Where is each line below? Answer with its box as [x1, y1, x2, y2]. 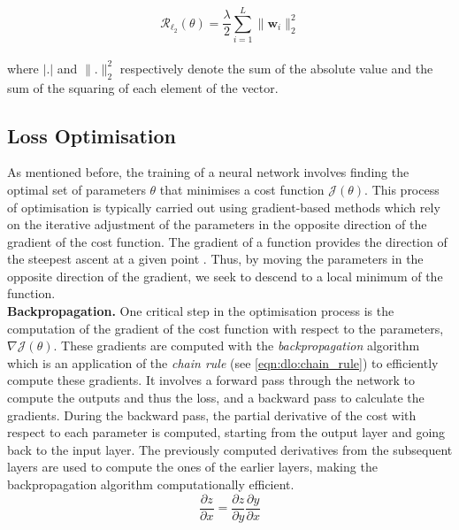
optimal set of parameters [7, 180, 146, 198]
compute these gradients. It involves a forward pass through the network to [7, 371, 416, 389]
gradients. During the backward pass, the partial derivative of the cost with [7, 405, 417, 424]
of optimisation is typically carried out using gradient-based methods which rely [7, 197, 440, 216]
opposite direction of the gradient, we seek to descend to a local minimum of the [7, 266, 443, 285]
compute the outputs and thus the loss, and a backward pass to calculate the [7, 388, 425, 407]
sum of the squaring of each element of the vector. [7, 78, 279, 96]
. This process [364, 180, 440, 198]
